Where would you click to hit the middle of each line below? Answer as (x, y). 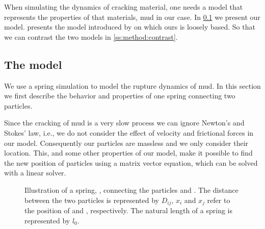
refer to (219, 200)
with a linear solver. (35, 173)
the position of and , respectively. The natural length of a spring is (129, 210)
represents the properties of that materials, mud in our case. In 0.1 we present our (132, 17)
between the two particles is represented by (92, 200)
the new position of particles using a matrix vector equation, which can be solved (131, 162)
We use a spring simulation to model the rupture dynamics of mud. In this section (132, 85)
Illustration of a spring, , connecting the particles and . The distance (131, 189)
